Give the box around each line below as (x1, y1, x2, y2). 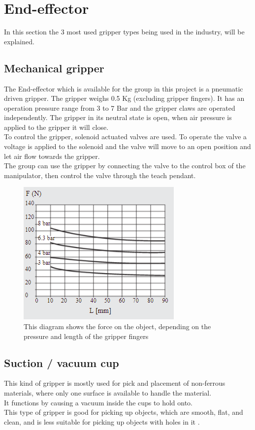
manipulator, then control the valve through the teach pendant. (4, 170, 196, 180)
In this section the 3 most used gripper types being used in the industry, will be (4, 27, 245, 37)
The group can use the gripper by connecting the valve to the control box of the (4, 160, 246, 171)
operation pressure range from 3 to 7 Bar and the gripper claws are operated (4, 102, 235, 113)
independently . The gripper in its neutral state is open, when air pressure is (4, 112, 232, 123)
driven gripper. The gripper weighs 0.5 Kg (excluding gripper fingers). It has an (4, 93, 245, 103)
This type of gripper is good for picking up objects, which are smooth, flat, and (4, 407, 243, 417)
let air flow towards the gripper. (4, 151, 100, 161)
